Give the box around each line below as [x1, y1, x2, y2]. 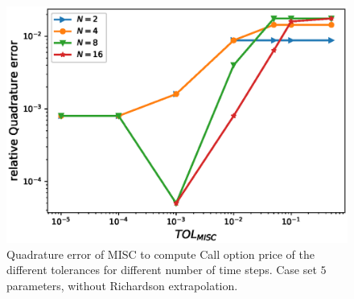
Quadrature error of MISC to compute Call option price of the [6, 245, 315, 262]
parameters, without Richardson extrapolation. [6, 276, 238, 293]
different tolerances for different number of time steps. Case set [6, 261, 317, 278]
